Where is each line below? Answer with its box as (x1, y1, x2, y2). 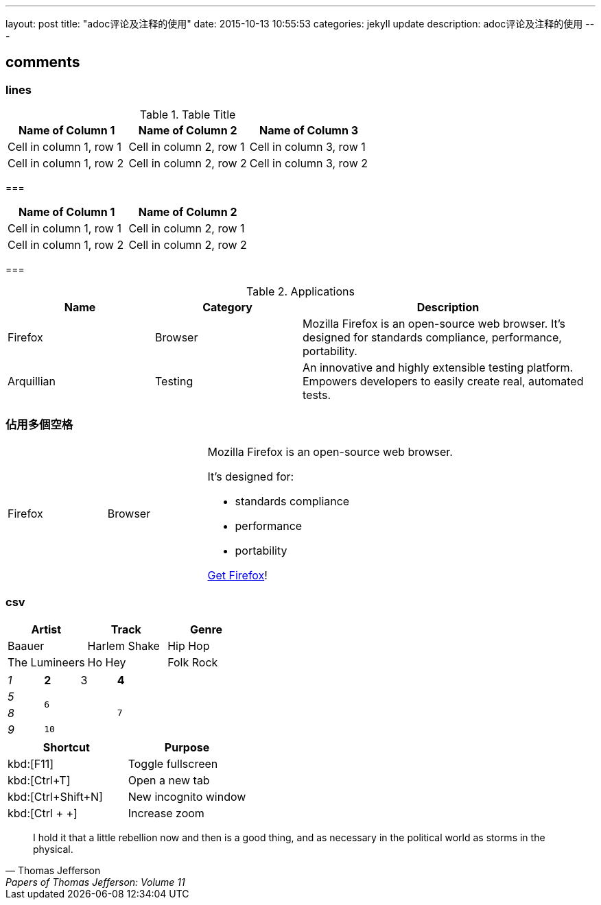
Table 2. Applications (246, 285, 355, 299)
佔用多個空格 (5, 417, 73, 431)
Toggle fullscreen (128, 756, 218, 771)
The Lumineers (8, 655, 85, 669)
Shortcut (43, 740, 90, 754)
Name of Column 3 (259, 123, 359, 138)
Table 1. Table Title (139, 108, 236, 122)
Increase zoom (128, 806, 204, 820)
